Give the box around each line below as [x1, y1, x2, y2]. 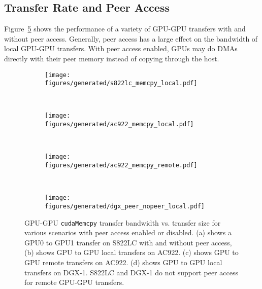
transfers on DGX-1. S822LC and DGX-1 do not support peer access [24, 267, 238, 277]
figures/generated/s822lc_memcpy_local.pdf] [45, 80, 198, 87]
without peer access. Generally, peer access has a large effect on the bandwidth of [4, 33, 258, 44]
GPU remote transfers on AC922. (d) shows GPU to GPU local [24, 257, 222, 268]
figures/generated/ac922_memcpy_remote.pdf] [45, 162, 198, 169]
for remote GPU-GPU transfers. [24, 277, 124, 287]
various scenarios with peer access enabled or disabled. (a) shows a [24, 227, 232, 238]
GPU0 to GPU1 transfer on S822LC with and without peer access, [24, 237, 232, 247]
